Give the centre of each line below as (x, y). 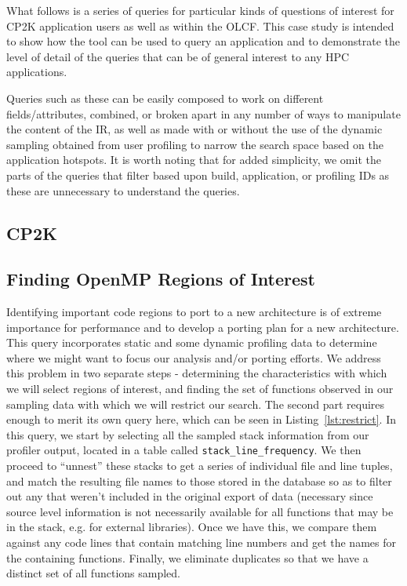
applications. (37, 72)
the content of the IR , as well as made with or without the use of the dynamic (194, 129)
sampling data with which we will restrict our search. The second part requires (196, 404)
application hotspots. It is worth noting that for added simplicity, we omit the (194, 160)
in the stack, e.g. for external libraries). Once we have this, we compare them (192, 527)
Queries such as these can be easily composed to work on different (165, 98)
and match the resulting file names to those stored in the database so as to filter (199, 480)
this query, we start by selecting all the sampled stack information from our (188, 434)
